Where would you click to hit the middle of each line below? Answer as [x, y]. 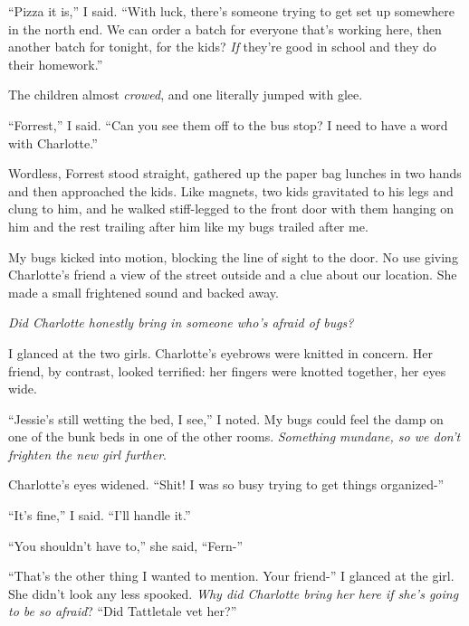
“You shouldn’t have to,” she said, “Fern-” [126, 545]
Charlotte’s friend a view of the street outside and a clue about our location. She [233, 275]
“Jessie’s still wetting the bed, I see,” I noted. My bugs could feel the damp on [226, 418]
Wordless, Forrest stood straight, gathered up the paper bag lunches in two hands [235, 173]
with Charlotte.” [53, 142]
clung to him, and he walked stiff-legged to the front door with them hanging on [231, 209]
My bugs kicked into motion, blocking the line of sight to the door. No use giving [233, 256]
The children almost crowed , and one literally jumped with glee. [186, 95]
